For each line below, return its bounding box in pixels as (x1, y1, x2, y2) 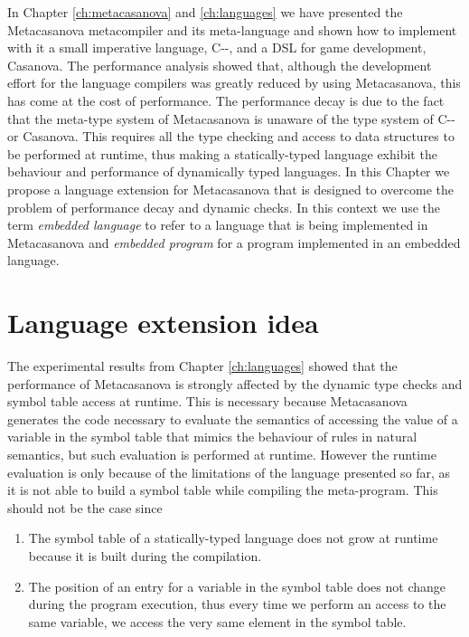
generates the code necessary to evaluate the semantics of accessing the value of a (7, 409, 458, 428)
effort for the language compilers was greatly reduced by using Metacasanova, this (7, 73, 461, 92)
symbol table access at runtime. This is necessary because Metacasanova (7, 392, 408, 411)
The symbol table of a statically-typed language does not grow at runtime (28, 528, 438, 547)
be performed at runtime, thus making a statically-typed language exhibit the (7, 144, 437, 163)
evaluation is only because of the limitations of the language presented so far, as (7, 462, 451, 481)
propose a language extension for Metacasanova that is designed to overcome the (7, 179, 454, 198)
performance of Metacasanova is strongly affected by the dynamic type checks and (7, 374, 463, 393)
